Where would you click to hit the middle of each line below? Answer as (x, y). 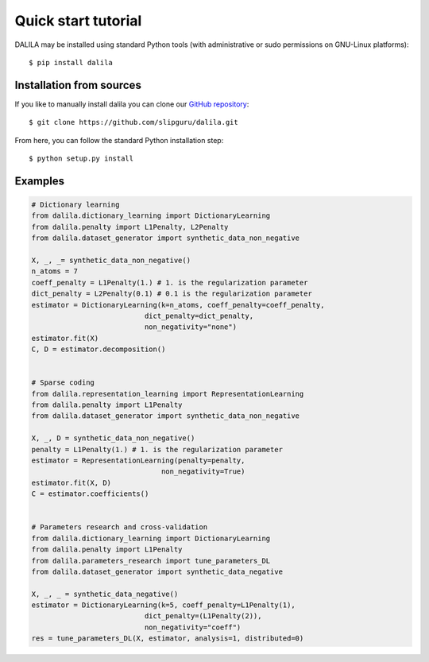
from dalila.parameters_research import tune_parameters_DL (151, 561)
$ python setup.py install (81, 159)
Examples (40, 181)
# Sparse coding (63, 383)
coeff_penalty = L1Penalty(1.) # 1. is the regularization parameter (170, 283)
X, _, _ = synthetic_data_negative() (105, 594)
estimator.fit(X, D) (71, 482)
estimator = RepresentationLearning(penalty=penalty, (138, 461)
